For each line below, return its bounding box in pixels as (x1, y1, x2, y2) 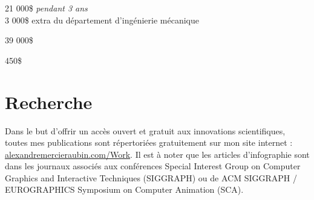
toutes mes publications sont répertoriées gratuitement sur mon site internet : (5, 136, 293, 149)
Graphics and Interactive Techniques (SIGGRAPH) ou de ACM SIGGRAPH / (5, 171, 297, 184)
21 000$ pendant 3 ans (5, 2, 88, 14)
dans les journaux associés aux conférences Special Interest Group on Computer (5, 160, 301, 172)
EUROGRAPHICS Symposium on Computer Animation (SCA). (5, 183, 244, 196)
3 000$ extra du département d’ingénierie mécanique (5, 13, 199, 26)
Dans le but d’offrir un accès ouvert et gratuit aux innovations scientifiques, (5, 124, 286, 137)
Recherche (5, 89, 93, 114)
